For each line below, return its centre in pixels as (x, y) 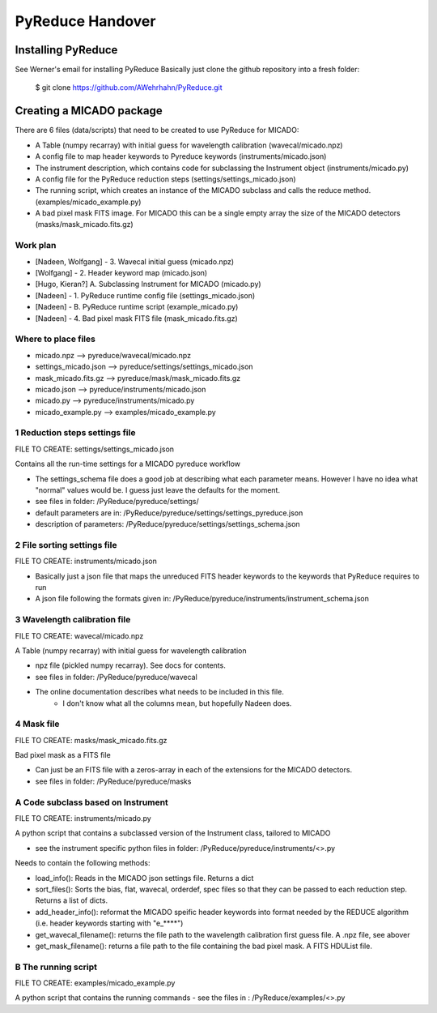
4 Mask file (37, 724)
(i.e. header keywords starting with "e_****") (109, 923)
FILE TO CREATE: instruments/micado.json (86, 561)
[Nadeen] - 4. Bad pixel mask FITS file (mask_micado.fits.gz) (136, 318)
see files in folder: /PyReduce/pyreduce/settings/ (117, 502)
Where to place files (55, 339)
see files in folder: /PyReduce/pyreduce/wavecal (116, 677)
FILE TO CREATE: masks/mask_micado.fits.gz (91, 740)
